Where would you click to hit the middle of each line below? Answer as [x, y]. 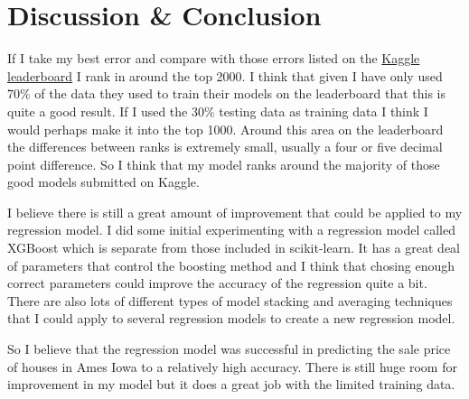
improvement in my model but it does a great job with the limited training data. [231, 384]
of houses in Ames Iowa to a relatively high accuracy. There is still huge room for [232, 366]
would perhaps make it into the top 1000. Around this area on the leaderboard [225, 129]
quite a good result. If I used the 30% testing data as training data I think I [218, 111]
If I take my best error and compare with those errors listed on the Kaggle [214, 58]
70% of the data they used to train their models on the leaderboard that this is [227, 93]
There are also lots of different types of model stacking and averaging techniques [230, 300]
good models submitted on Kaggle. [103, 182]
